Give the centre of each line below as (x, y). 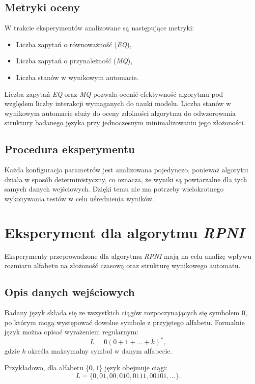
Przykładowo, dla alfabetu (44, 367)
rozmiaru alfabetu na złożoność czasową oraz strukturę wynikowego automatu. (123, 265)
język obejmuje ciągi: (136, 367)
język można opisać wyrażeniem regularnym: (71, 332)
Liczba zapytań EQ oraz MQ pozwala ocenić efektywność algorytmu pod (114, 94)
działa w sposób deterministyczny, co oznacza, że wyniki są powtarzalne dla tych (126, 179)
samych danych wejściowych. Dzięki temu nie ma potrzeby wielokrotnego (114, 189)
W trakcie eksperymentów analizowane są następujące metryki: (99, 28)
